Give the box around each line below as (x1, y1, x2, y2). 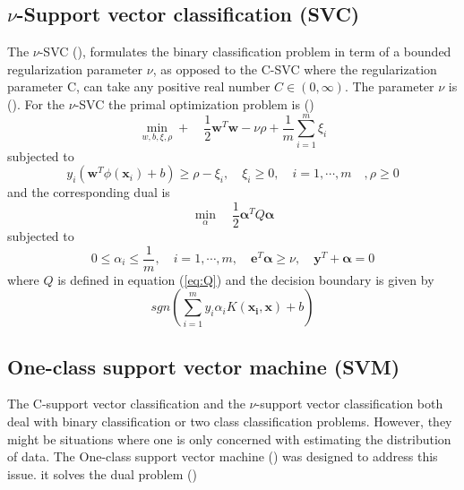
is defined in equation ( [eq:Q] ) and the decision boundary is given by (57, 270, 434, 288)
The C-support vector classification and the (7, 394, 245, 413)
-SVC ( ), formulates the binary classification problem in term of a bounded (39, 42, 451, 61)
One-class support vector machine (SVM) (7, 352, 400, 380)
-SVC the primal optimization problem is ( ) (74, 94, 314, 113)
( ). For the (7, 94, 65, 113)
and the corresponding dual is (7, 183, 170, 202)
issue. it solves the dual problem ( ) (7, 464, 197, 483)
